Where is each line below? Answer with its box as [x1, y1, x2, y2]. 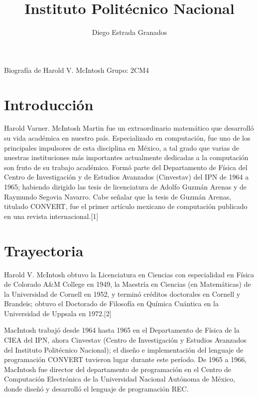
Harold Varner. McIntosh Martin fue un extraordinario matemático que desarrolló [4, 123, 254, 133]
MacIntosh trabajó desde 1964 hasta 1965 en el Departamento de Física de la [4, 325, 240, 335]
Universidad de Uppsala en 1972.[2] [4, 308, 112, 318]
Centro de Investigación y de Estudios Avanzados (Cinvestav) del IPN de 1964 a [4, 172, 249, 182]
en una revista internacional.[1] [4, 210, 99, 221]
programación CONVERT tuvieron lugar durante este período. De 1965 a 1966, [4, 354, 247, 365]
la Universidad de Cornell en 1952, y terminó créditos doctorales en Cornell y [4, 288, 241, 299]
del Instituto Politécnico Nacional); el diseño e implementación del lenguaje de [4, 344, 244, 355]
